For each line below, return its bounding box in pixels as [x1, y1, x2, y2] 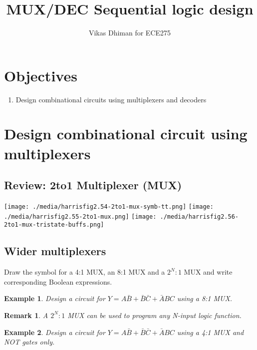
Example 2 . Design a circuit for [4, 327, 105, 337]
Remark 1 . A [4, 310, 48, 320]
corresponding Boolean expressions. [4, 276, 112, 287]
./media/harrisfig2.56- [160, 213, 239, 220]
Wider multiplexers [4, 243, 106, 259]
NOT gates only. [4, 337, 55, 347]
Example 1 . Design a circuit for [4, 293, 105, 304]
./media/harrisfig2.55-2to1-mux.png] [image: [4, 213, 157, 220]
